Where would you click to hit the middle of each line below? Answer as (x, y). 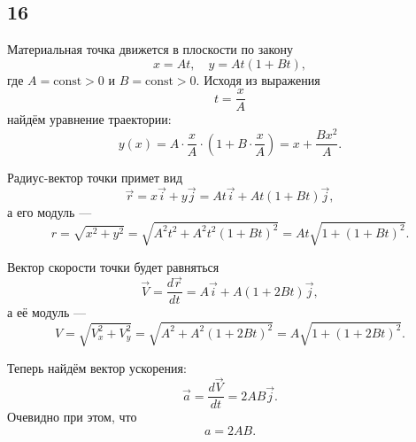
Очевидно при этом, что (72, 417)
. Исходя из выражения (258, 79)
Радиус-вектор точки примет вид (95, 177)
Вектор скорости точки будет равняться (113, 266)
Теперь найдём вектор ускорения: (97, 367)
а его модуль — (50, 212)
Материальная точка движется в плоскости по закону (150, 49)
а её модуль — (46, 312)
